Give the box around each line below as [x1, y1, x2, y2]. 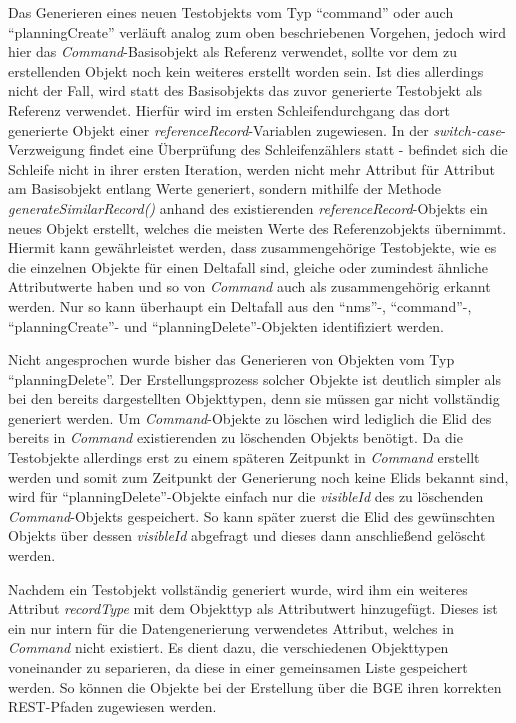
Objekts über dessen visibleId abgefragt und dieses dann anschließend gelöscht [8, 525, 486, 546]
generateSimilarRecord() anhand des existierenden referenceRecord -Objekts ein [8, 197, 488, 218]
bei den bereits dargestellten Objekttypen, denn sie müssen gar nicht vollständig [8, 388, 500, 409]
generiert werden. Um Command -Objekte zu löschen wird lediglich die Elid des [8, 407, 492, 428]
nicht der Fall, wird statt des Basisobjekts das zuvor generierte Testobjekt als [8, 80, 483, 101]
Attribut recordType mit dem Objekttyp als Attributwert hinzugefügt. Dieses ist [8, 598, 498, 619]
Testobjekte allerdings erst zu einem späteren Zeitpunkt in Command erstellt [8, 447, 480, 468]
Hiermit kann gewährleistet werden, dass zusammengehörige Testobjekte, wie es [8, 237, 497, 258]
